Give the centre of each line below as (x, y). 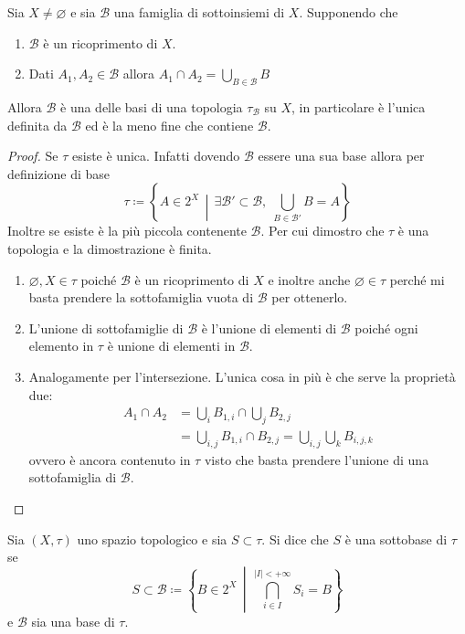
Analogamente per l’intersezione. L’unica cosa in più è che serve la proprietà (242, 376)
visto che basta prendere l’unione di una (317, 459)
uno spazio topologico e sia (152, 539)
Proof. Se (33, 156)
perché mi (417, 279)
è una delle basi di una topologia (152, 106)
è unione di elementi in (171, 346)
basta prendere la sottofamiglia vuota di (141, 297)
